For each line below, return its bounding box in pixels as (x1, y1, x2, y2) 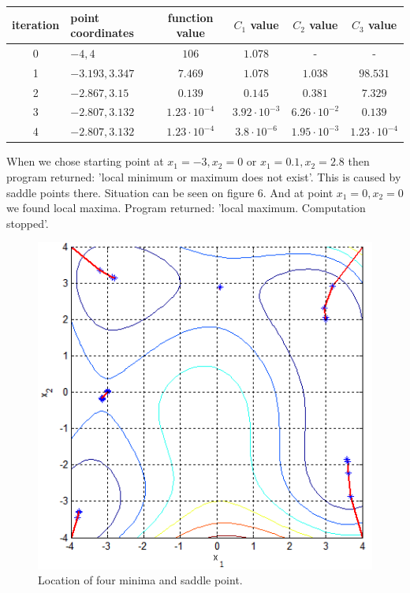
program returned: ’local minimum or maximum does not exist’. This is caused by (6, 169, 401, 185)
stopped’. (6, 214, 49, 231)
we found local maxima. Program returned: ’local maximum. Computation (6, 200, 366, 216)
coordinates (70, 24, 134, 41)
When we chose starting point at (6, 153, 164, 170)
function (167, 9, 214, 25)
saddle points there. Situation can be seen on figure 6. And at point (6, 184, 334, 200)
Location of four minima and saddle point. (38, 572, 243, 588)
